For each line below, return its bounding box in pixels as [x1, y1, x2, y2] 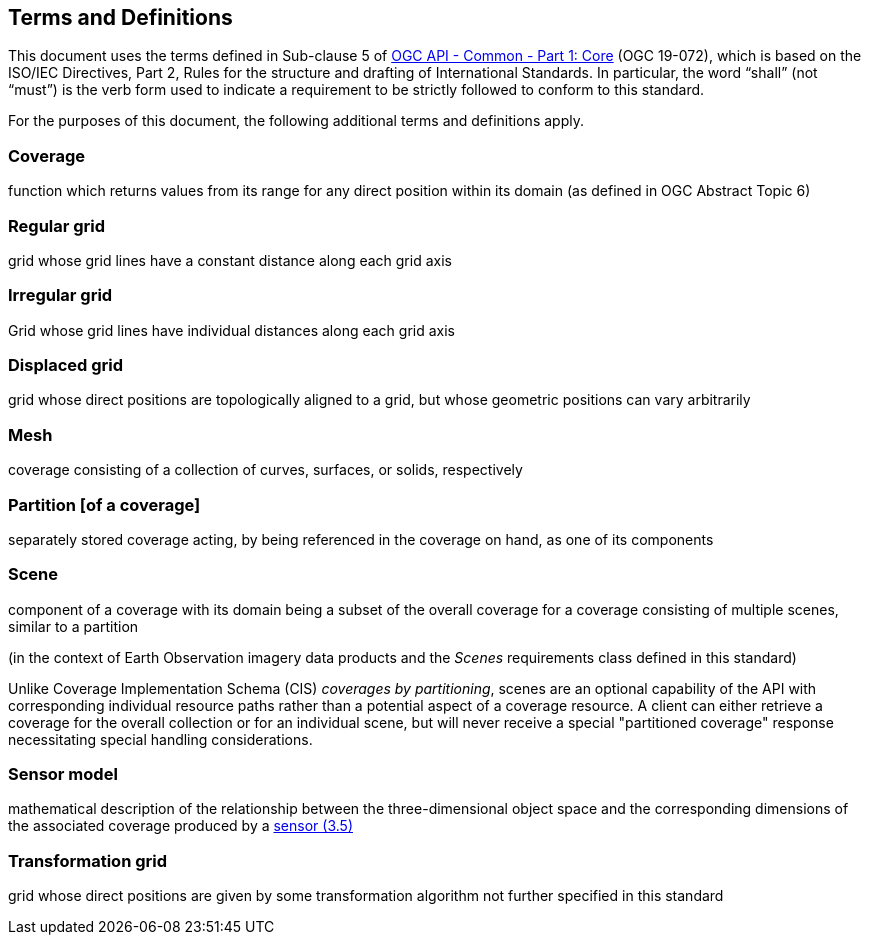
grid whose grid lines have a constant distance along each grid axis [8, 251, 452, 269]
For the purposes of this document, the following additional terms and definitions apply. [8, 112, 584, 130]
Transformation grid [8, 850, 168, 871]
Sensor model [8, 764, 118, 785]
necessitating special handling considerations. [8, 730, 313, 748]
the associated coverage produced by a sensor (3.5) [8, 817, 353, 835]
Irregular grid [8, 285, 113, 306]
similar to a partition [8, 617, 139, 635]
